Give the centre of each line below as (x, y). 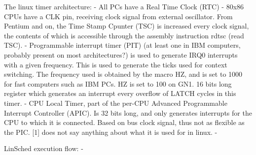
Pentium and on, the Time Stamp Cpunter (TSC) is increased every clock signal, (127, 26)
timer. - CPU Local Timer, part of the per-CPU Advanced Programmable (116, 103)
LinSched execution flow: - (44, 148)
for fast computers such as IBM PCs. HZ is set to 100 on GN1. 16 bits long (118, 83)
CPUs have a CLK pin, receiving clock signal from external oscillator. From (118, 16)
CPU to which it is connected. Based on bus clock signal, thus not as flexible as (124, 122)
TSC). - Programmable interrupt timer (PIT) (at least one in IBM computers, (122, 45)
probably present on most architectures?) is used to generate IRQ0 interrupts (121, 54)
